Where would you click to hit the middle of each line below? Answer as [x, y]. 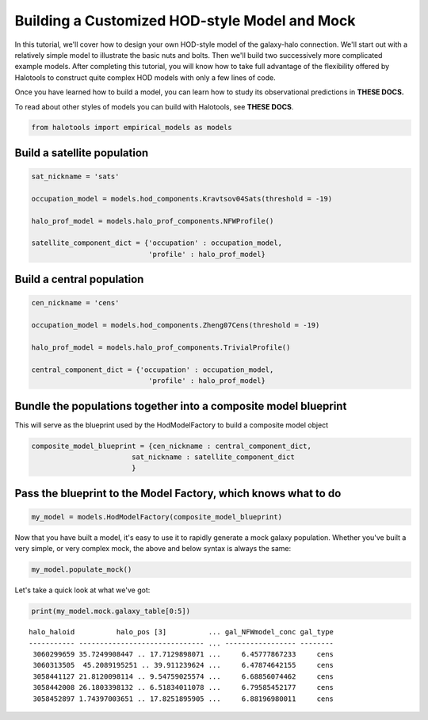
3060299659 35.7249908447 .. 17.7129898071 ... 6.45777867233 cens [183, 655]
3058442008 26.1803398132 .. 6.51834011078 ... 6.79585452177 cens [183, 687]
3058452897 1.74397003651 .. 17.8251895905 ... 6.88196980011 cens [183, 699]
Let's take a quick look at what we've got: [82, 590]
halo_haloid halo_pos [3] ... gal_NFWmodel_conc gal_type [182, 632]
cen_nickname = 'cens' [75, 303]
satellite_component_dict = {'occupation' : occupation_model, [157, 243]
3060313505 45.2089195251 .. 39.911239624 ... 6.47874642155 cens [183, 665]
